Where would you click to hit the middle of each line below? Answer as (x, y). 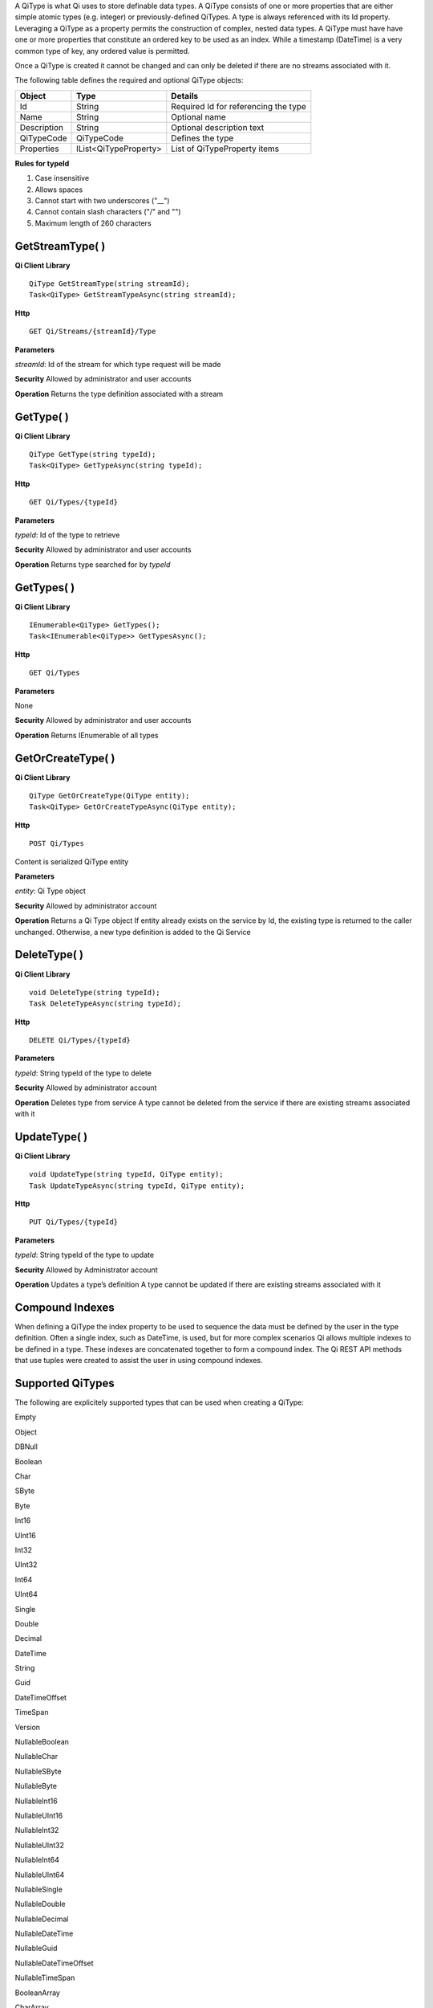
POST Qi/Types (57, 844)
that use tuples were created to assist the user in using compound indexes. (139, 1361)
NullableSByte (38, 1771)
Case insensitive (62, 178)
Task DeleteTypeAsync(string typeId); (105, 1004)
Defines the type (202, 138)
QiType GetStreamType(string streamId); (109, 284)
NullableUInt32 (39, 1845)
